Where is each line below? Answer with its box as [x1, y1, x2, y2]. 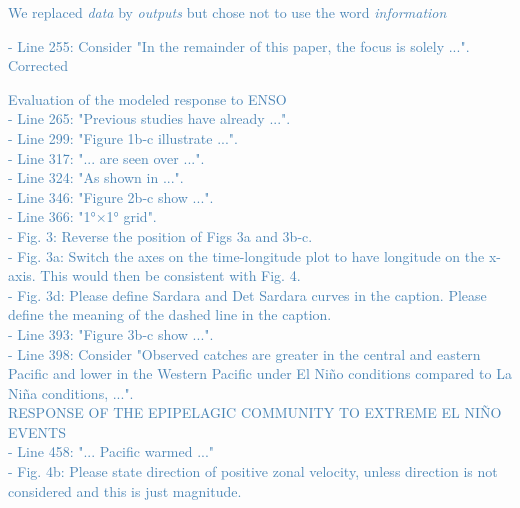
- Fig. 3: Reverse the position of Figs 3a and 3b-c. [8, 225, 313, 246]
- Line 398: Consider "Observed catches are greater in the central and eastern [8, 343, 481, 364]
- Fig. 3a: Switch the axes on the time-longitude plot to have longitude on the [8, 245, 485, 266]
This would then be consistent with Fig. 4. [40, 265, 301, 286]
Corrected [8, 55, 68, 76]
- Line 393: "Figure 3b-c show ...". [8, 323, 214, 344]
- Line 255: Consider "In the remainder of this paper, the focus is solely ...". [8, 35, 470, 56]
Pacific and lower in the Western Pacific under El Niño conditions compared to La [8, 363, 512, 384]
